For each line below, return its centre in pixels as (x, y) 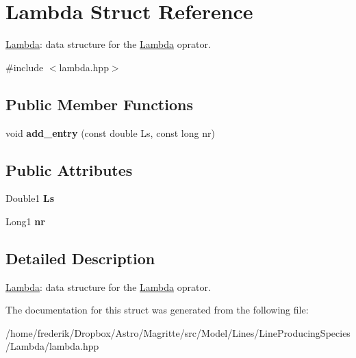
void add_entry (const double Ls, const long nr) (110, 132)
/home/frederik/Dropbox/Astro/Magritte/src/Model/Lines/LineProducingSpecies (178, 332)
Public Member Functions (99, 104)
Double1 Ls (30, 198)
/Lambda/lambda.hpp (52, 346)
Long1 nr (25, 221)
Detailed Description (80, 258)
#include (25, 67)
